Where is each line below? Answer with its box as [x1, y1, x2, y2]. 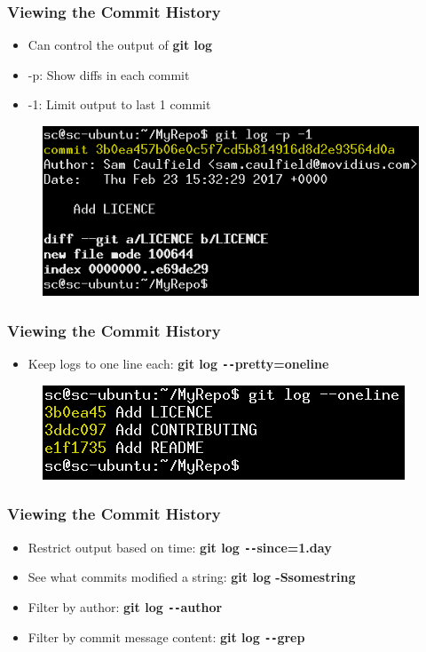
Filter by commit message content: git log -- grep [28, 627, 305, 646]
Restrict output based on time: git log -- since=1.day [28, 537, 332, 556]
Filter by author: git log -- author [28, 597, 223, 616]
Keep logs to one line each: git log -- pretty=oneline [28, 354, 329, 373]
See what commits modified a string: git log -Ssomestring [28, 568, 356, 586]
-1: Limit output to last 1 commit [28, 95, 211, 114]
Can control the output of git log [28, 36, 213, 54]
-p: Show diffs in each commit [28, 65, 190, 83]
